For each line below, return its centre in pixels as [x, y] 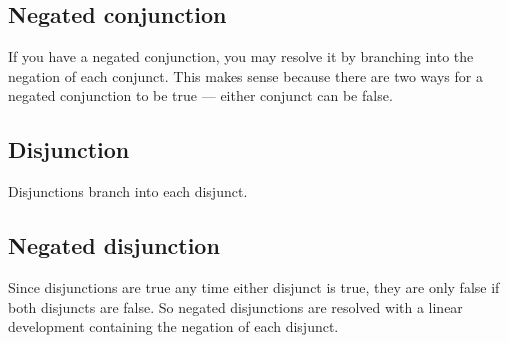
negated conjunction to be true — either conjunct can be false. [200, 95]
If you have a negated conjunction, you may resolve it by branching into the [241, 56]
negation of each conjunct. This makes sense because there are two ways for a [245, 75]
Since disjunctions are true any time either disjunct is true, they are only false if [254, 286]
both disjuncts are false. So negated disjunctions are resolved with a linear [235, 306]
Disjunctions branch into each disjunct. [128, 191]
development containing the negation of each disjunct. [173, 326]
